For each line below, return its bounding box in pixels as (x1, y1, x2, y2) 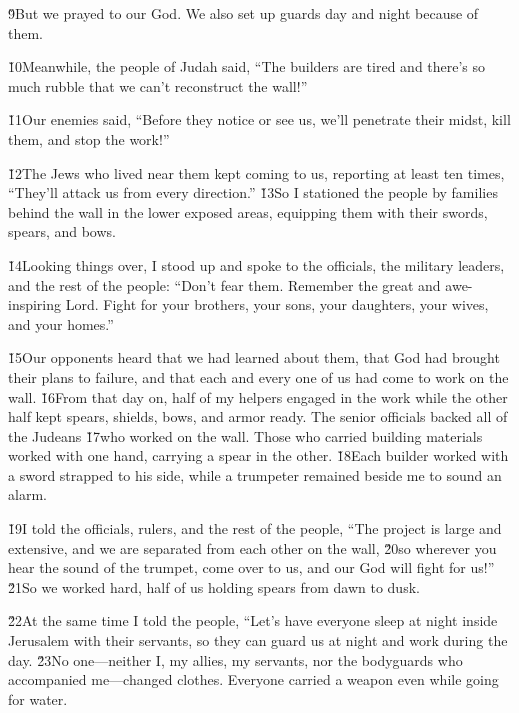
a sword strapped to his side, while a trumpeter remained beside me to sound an (8, 464, 502, 485)
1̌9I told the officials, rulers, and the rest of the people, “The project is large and (8, 518, 502, 539)
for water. (8, 688, 68, 709)
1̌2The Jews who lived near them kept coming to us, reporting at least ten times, (8, 162, 505, 183)
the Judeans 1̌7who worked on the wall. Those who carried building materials (8, 425, 483, 446)
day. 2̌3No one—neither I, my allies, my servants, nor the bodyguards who (8, 649, 463, 670)
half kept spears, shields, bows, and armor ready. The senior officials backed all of (8, 406, 508, 427)
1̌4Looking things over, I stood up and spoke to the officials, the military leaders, (8, 254, 505, 275)
